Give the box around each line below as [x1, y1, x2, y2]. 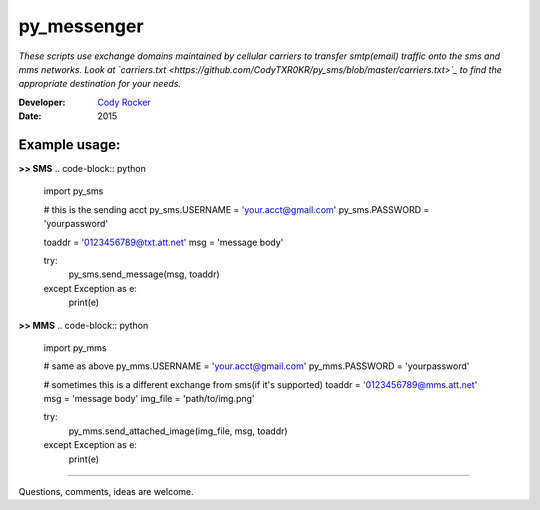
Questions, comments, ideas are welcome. [18, 486, 194, 498]
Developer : [18, 96, 66, 108]
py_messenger [18, 15, 144, 37]
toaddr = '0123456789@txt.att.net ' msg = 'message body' [43, 236, 284, 248]
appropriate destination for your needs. [18, 78, 182, 90]
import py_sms [43, 185, 104, 197]
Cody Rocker [97, 96, 152, 108]
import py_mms [43, 341, 107, 354]
